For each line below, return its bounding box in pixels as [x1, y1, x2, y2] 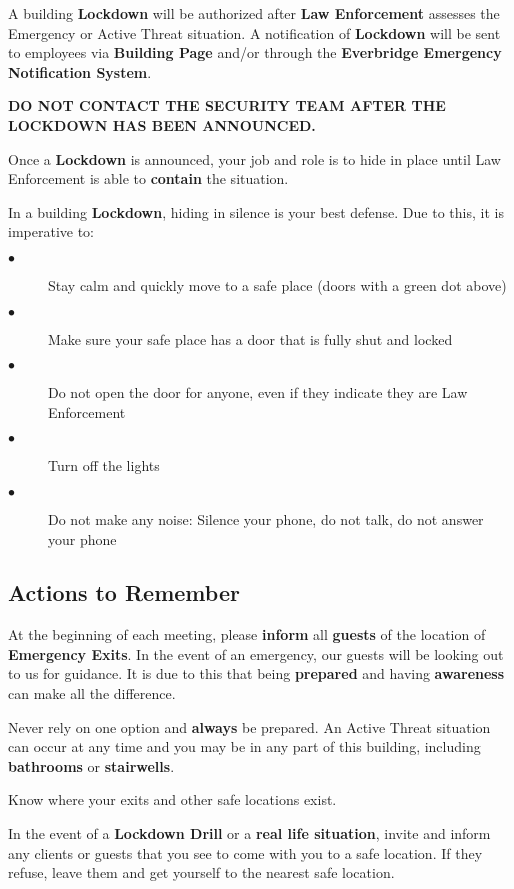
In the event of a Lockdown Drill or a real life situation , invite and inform [8, 823, 491, 844]
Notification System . [8, 61, 152, 82]
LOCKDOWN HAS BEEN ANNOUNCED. [8, 114, 316, 135]
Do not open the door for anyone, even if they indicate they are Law [48, 382, 468, 403]
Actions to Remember [8, 577, 240, 608]
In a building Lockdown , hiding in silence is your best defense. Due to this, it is [8, 201, 504, 222]
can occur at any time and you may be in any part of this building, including [8, 736, 481, 757]
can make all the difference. [8, 683, 176, 704]
